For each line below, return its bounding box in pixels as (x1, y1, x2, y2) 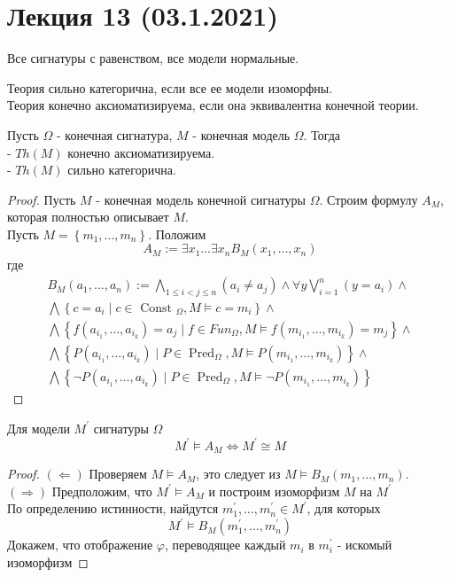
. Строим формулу (319, 190, 418, 208)
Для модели (7, 418, 70, 437)
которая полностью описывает (7, 207, 169, 226)
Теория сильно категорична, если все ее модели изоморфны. (7, 78, 333, 97)
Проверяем (89, 464, 147, 483)
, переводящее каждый (164, 535, 286, 554)
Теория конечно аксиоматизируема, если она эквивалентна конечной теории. (7, 96, 419, 114)
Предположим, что (51, 481, 152, 500)
